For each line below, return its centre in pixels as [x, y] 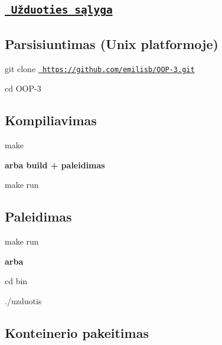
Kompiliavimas [51, 120]
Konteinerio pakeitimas [77, 332]
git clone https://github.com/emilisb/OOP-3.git [100, 68]
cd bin [16, 281]
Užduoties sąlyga [62, 10]
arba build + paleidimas [55, 165]
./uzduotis [23, 300]
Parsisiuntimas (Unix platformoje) [112, 43]
